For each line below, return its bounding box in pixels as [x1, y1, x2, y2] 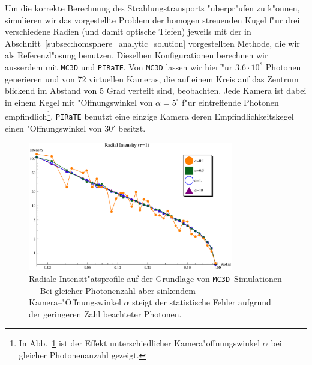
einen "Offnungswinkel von [5, 121, 102, 134]
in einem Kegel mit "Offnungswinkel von [5, 96, 153, 108]
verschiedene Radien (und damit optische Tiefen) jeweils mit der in [5, 25, 251, 38]
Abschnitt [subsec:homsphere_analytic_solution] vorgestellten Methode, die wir [5, 37, 300, 49]
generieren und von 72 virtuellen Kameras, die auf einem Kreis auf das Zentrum [5, 72, 299, 85]
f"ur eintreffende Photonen [182, 96, 279, 108]
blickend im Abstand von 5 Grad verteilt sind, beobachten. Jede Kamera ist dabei [5, 84, 307, 97]
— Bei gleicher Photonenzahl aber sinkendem [29, 284, 196, 296]
